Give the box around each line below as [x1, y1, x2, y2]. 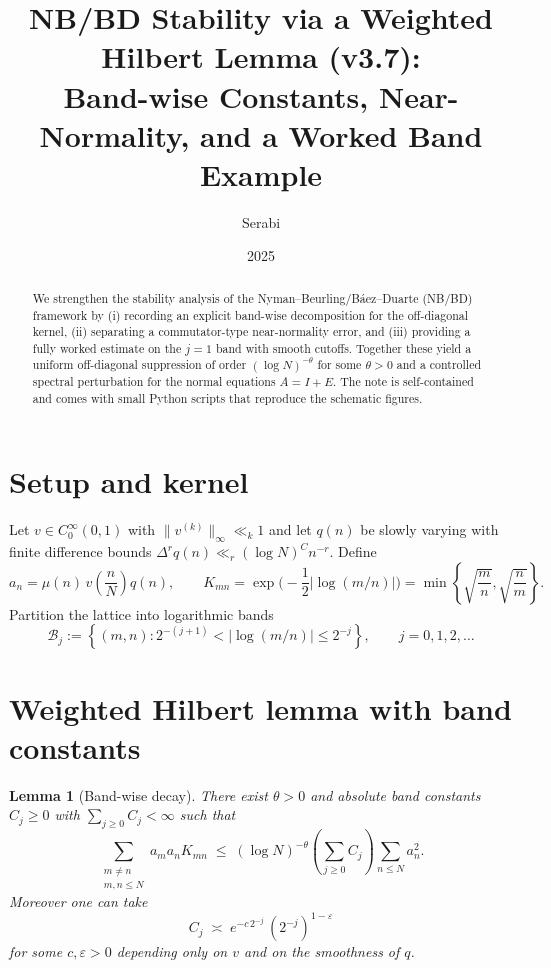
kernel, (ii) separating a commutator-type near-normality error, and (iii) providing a [32, 323, 471, 340]
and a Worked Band [200, 114, 483, 155]
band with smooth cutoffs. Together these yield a [215, 339, 472, 356]
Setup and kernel [9, 461, 249, 502]
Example [199, 153, 323, 194]
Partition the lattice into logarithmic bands [9, 603, 274, 624]
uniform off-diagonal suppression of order [32, 356, 247, 373]
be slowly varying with [360, 519, 499, 540]
